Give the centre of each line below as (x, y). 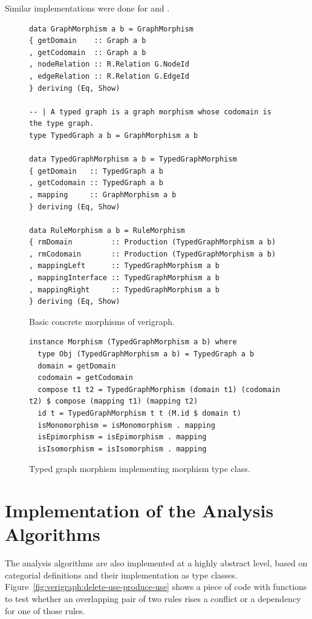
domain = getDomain (77, 366)
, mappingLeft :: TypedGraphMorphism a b (124, 266)
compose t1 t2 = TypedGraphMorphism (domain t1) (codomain (159, 389)
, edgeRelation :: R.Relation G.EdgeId (109, 76)
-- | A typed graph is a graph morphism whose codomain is (150, 112)
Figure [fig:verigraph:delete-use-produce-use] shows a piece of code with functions (156, 587)
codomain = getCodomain (85, 378)
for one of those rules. (45, 610)
